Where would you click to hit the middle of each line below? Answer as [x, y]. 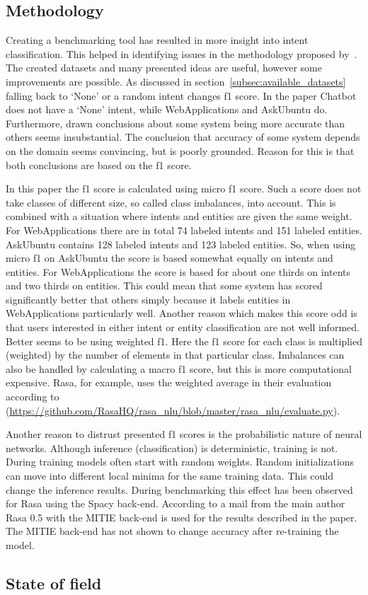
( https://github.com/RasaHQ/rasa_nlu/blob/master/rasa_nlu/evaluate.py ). [173, 410]
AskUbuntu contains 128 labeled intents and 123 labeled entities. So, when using [181, 244]
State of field [54, 583]
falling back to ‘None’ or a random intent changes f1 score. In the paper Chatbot [181, 95]
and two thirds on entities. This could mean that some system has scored [164, 285]
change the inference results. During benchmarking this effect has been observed [179, 489]
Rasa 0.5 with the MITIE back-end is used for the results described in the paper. [182, 517]
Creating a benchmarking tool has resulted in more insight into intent [157, 40]
